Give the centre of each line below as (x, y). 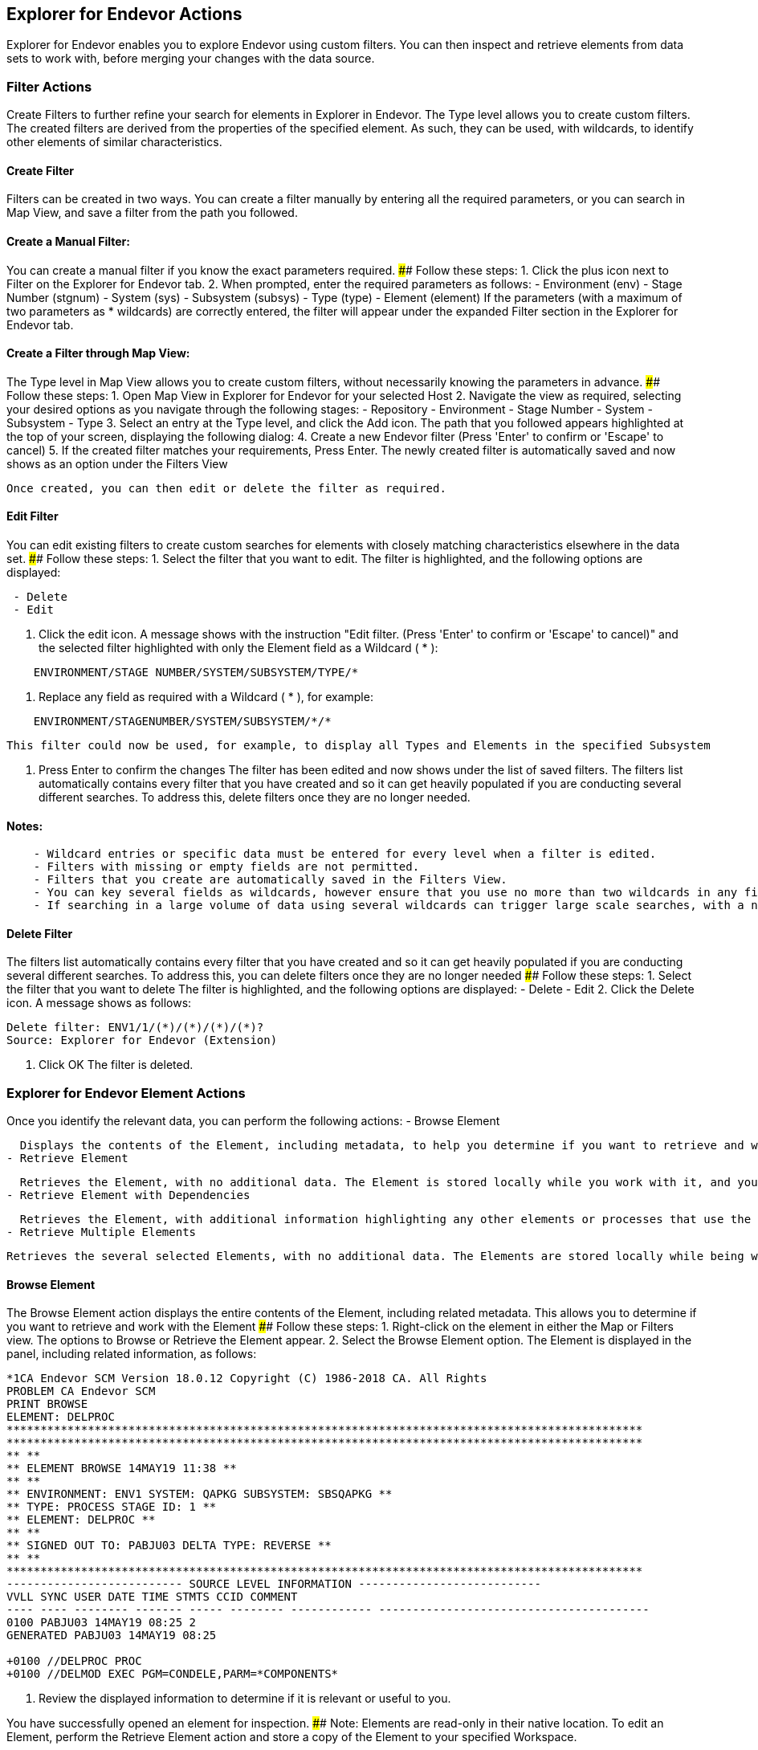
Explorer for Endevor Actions (124, 14)
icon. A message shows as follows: (99, 1003)
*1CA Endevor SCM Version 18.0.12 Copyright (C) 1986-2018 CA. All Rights (247, 1379)
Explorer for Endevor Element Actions (126, 1093)
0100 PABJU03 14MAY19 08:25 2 (102, 1623)
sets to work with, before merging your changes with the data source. (191, 59)
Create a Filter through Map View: (98, 353)
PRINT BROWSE (47, 1404)
